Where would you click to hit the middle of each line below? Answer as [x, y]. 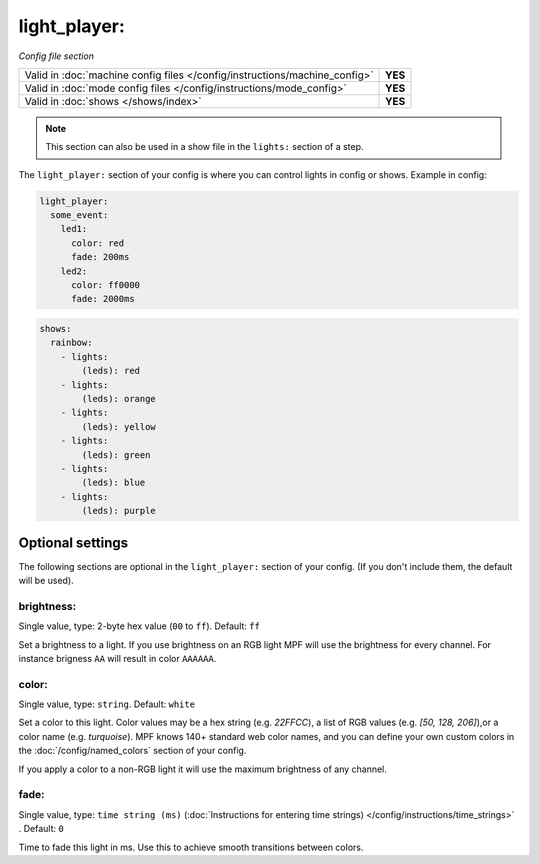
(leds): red [110, 371]
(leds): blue [113, 483]
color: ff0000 [105, 285]
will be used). [46, 580]
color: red [98, 243]
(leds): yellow [119, 426]
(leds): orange [119, 398]
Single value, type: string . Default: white [106, 704]
